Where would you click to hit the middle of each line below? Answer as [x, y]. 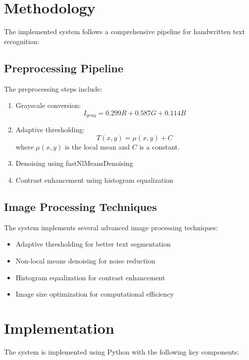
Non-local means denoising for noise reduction [85, 260]
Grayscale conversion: [48, 105]
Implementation [59, 328]
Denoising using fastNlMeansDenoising [74, 163]
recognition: [22, 41]
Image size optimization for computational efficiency [95, 294]
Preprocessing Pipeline [64, 68]
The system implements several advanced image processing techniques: [111, 227]
